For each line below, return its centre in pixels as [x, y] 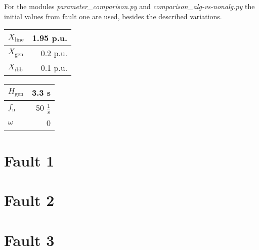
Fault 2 [29, 200]
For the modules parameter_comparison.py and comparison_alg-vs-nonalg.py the [129, 6]
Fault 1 [29, 160]
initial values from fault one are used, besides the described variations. [113, 16]
